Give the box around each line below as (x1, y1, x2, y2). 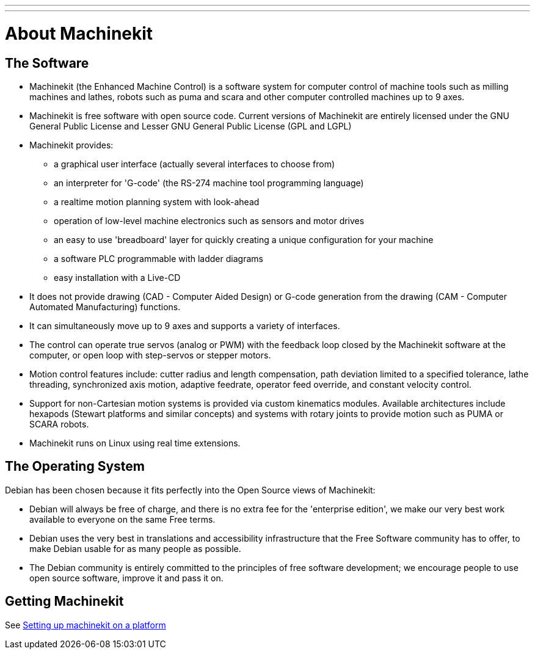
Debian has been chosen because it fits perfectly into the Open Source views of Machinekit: (5, 484, 376, 495)
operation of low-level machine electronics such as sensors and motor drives (54, 215, 365, 226)
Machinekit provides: (29, 139, 114, 150)
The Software (5, 55, 89, 71)
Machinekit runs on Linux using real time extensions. (29, 437, 241, 448)
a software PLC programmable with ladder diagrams (54, 253, 263, 264)
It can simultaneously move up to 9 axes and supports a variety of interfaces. (29, 320, 340, 331)
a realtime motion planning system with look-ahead (54, 196, 260, 207)
